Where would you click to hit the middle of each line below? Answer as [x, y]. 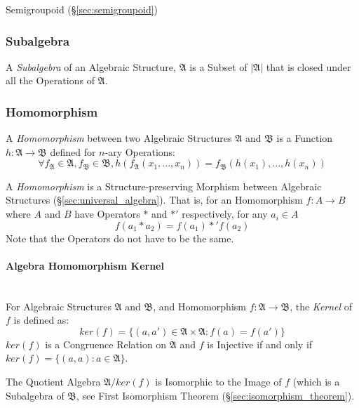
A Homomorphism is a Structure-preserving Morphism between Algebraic [164, 186]
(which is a [316, 381]
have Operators [107, 214]
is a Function [305, 138]
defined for [73, 151]
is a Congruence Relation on [106, 344]
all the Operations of [50, 80]
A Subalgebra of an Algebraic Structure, [91, 66]
